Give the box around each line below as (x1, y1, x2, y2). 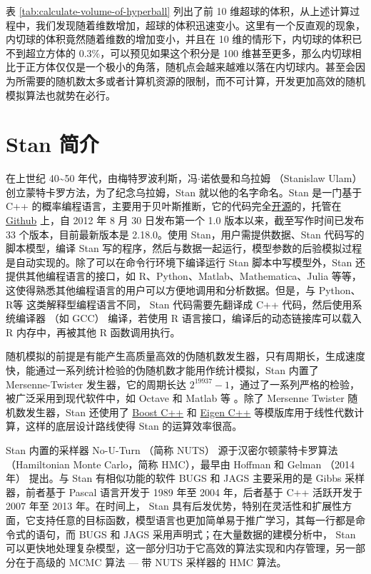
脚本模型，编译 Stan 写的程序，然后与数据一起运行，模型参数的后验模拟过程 (6, 241, 362, 256)
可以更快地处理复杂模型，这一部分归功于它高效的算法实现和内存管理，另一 (6, 540, 355, 555)
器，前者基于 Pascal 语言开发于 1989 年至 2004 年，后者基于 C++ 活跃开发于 (6, 484, 362, 499)
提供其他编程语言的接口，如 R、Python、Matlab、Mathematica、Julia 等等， (6, 268, 362, 283)
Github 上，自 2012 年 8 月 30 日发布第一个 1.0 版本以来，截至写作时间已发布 (6, 213, 365, 228)
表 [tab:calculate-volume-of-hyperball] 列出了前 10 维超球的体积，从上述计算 (6, 4, 350, 18)
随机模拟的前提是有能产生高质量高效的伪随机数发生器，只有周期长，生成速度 (6, 348, 365, 363)
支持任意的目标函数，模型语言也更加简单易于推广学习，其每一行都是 (35, 512, 355, 527)
